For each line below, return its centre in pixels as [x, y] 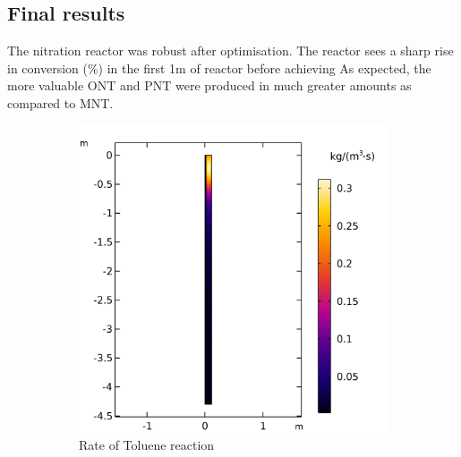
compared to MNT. [60, 102]
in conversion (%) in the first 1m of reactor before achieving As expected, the [219, 68]
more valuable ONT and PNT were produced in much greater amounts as [209, 85]
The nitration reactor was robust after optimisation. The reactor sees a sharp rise [230, 51]
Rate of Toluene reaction [147, 445]
